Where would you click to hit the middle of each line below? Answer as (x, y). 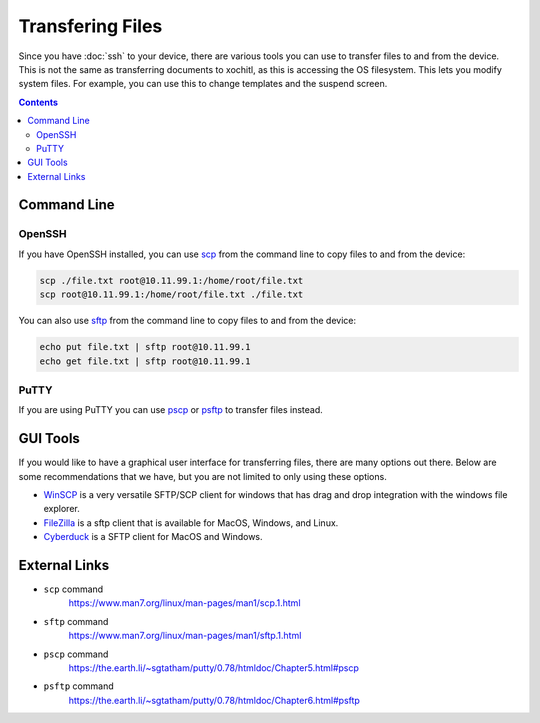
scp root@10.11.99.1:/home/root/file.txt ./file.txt (171, 294)
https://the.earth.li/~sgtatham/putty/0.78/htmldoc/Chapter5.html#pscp (214, 668)
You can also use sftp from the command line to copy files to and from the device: (187, 321)
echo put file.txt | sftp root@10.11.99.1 (145, 347)
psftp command (78, 686)
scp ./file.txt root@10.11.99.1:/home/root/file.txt (171, 280)
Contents (38, 102)
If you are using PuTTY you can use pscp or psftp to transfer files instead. (171, 410)
